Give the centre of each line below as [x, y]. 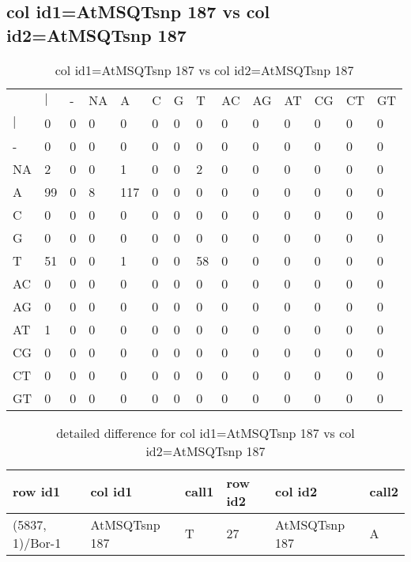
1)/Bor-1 [37, 542]
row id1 [37, 492]
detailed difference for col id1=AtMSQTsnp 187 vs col [205, 432]
